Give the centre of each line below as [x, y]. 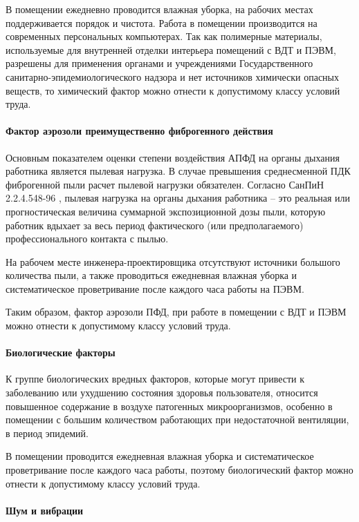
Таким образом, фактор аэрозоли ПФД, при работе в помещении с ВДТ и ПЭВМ [176, 312]
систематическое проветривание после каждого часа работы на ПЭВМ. [155, 288]
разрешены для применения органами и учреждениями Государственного [159, 63]
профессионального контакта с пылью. [87, 239]
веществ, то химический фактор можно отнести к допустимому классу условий [173, 90]
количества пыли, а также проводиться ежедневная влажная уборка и [151, 275]
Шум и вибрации [45, 510]
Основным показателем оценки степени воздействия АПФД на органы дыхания [173, 157]
